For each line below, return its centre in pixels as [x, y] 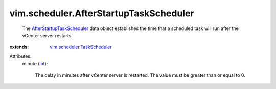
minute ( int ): [35, 64]
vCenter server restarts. [47, 35]
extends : [19, 47]
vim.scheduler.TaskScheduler [81, 47]
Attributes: [20, 56]
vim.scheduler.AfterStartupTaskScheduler [102, 13]
